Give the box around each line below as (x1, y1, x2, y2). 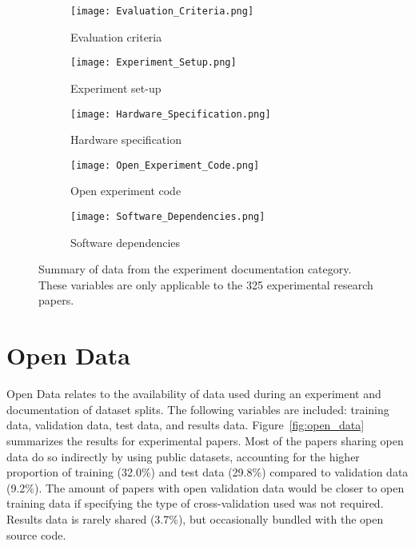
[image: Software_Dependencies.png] (70, 211, 265, 222)
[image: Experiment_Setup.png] (70, 57, 237, 69)
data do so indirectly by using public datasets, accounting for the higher (6, 448, 360, 464)
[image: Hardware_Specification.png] (70, 108, 271, 120)
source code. (6, 526, 66, 543)
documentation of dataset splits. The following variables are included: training (6, 401, 389, 417)
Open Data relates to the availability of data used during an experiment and (6, 385, 381, 402)
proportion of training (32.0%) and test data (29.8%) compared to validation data (6, 464, 409, 480)
